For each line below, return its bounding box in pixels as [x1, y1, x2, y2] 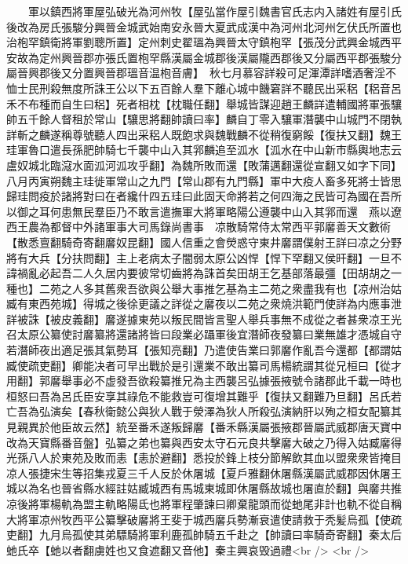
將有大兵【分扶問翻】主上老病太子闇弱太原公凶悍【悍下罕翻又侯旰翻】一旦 [6, 249, 391, 266]
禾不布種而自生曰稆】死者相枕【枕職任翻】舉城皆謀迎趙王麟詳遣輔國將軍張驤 [6, 95, 402, 112]
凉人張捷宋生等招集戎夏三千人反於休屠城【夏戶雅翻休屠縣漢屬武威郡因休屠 [6, 464, 391, 481]
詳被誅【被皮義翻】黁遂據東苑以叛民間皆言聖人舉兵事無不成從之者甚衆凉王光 [6, 310, 402, 327]
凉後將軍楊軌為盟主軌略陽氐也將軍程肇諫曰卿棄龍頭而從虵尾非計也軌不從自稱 [6, 496, 402, 511]
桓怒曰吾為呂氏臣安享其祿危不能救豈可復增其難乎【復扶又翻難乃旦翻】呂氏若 [6, 387, 402, 404]
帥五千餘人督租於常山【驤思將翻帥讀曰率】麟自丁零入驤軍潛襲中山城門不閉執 [6, 111, 402, 127]
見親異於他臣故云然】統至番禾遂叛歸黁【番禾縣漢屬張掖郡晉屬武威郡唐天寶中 [6, 419, 402, 435]
